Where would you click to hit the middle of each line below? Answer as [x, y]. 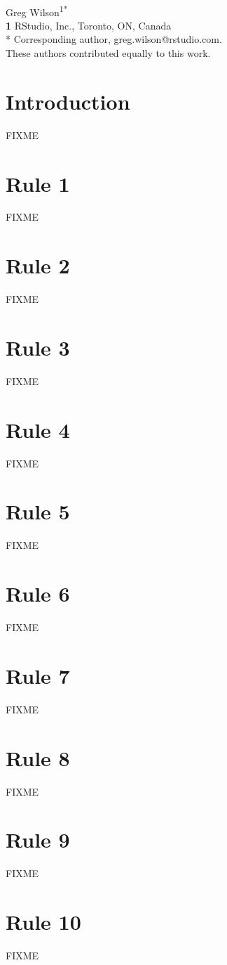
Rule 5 [38, 511]
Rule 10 [43, 921]
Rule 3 [38, 347]
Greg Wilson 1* [37, 11]
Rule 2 [38, 265]
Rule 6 [38, 594]
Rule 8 [38, 757]
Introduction [68, 101]
